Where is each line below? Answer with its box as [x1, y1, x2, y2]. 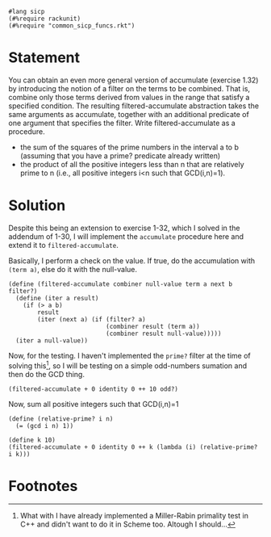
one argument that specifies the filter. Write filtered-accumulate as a [8, 118, 236, 128]
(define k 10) [8, 436, 56, 444]
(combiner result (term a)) [106, 322, 200, 330]
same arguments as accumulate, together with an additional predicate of [8, 109, 250, 119]
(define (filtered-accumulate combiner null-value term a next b [8, 279, 232, 288]
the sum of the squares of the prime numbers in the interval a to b [19, 142, 240, 152]
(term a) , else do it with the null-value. [8, 264, 138, 274]
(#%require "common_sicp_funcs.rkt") [8, 22, 135, 30]
